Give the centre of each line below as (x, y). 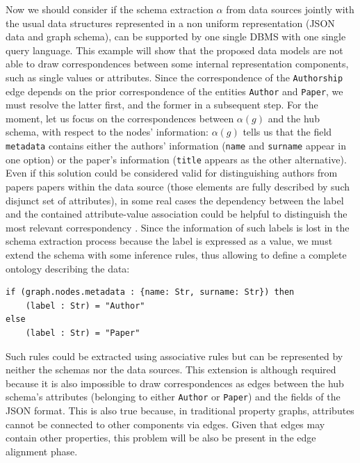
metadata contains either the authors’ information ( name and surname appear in (176, 146)
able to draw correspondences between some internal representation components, (177, 64)
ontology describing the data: (68, 268)
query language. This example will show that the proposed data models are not (174, 50)
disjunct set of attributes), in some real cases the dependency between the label (175, 200)
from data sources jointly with (290, 9)
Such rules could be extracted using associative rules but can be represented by (174, 356)
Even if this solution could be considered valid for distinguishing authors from (172, 173)
